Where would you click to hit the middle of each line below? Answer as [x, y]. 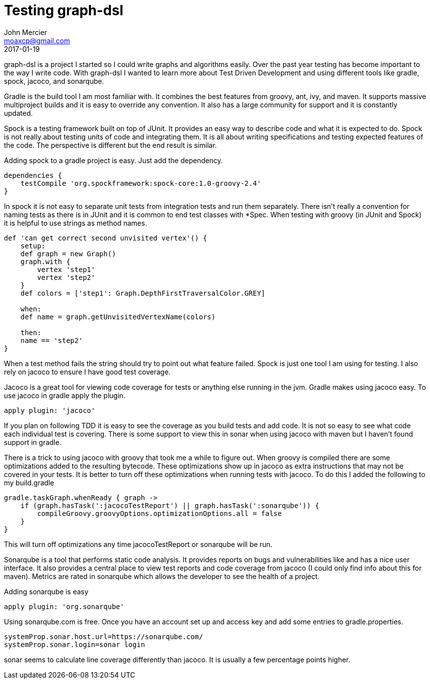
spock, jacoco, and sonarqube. [54, 81]
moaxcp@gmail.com [37, 40]
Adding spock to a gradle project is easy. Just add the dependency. [113, 160]
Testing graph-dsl [64, 10]
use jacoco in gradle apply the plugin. [65, 395]
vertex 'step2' [66, 277]
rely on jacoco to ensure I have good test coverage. [87, 372]
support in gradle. [33, 442]
